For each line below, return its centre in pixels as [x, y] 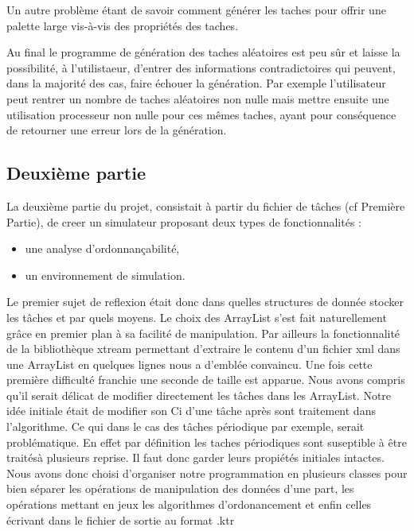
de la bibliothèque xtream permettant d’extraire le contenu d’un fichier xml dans [203, 349]
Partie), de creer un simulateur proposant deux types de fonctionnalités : [184, 221]
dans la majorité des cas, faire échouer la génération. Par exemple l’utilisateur [196, 83]
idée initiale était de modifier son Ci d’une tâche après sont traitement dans [191, 411]
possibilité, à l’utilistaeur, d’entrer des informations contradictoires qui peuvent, [201, 67]
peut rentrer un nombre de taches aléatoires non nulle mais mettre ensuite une [198, 98]
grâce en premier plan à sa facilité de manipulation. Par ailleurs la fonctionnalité [203, 333]
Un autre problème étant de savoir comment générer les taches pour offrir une [196, 10]
